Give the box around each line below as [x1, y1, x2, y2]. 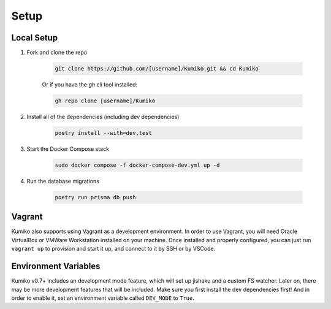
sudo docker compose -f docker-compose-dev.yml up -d [55, 161, 220, 169]
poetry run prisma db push [55, 194, 136, 200]
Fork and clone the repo [26, 49, 88, 56]
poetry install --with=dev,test [55, 129, 153, 136]
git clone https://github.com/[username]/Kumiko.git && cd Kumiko [55, 65, 259, 72]
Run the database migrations [26, 177, 99, 185]
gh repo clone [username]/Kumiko [55, 97, 156, 104]
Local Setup [11, 32, 58, 43]
